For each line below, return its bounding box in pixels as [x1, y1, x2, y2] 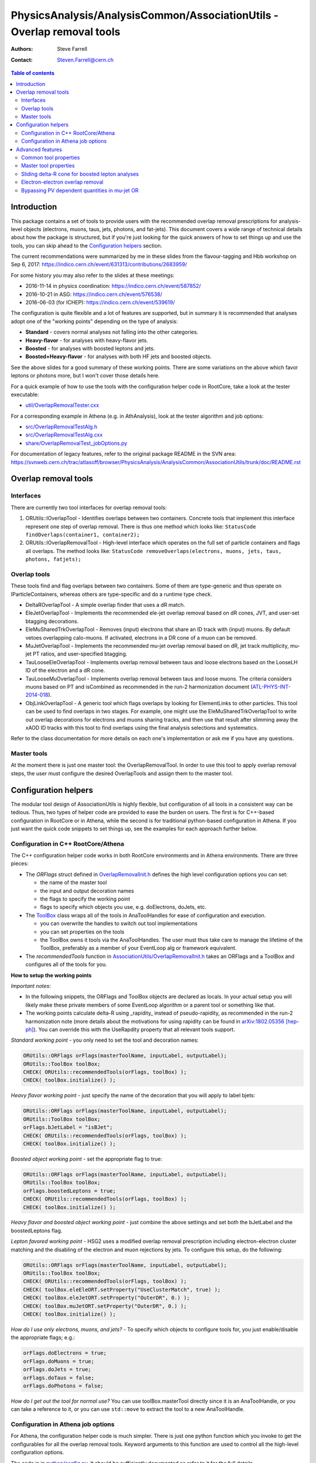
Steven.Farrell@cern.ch [57, 56, 114, 63]
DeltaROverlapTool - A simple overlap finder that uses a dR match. [25, 602, 186, 609]
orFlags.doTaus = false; [23, 1374, 95, 1381]
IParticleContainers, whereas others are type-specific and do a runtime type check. [11, 590, 212, 597]
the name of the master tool [40, 879, 107, 886]
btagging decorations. [25, 617, 79, 624]
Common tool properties [21, 154, 80, 161]
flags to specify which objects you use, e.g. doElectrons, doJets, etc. [40, 904, 207, 911]
